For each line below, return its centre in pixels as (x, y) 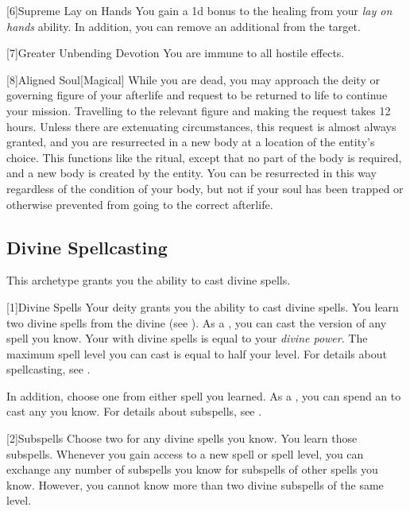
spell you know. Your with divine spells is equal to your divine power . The (187, 338)
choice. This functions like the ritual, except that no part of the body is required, (204, 157)
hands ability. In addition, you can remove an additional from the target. (184, 26)
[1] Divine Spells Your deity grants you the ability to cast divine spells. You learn (203, 306)
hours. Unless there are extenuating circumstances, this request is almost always (201, 126)
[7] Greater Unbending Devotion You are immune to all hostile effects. (176, 53)
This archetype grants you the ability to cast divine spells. (149, 280)
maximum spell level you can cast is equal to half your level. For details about (197, 353)
